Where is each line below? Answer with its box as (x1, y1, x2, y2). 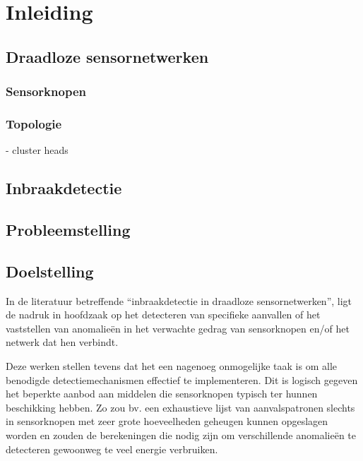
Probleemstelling (6, 218, 131, 240)
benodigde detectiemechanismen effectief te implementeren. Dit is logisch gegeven (6, 372, 358, 387)
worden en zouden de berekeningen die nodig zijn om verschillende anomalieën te (6, 427, 357, 442)
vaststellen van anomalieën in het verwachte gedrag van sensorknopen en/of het (6, 321, 350, 335)
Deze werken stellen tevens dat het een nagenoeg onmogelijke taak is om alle (6, 358, 337, 373)
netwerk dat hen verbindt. (6, 335, 119, 349)
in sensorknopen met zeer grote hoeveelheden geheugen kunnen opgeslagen (6, 414, 328, 429)
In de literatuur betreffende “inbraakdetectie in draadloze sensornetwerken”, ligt (6, 293, 352, 308)
